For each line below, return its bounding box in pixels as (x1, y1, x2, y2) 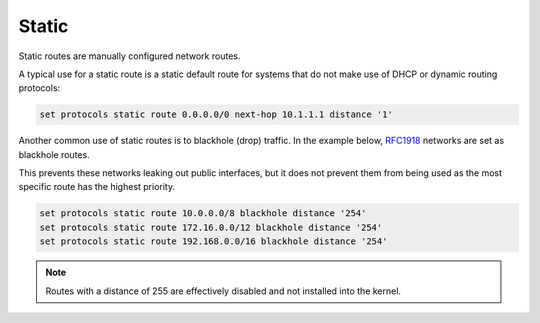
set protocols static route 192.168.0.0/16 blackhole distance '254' (39, 236, 388, 247)
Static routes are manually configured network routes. (18, 50, 241, 62)
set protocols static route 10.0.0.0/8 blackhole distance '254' (39, 208, 367, 219)
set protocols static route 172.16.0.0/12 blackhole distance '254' (39, 221, 383, 233)
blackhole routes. (18, 148, 90, 160)
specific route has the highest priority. (18, 181, 176, 193)
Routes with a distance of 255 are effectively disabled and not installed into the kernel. (45, 285, 402, 297)
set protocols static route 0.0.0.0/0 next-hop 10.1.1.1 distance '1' (39, 109, 394, 120)
